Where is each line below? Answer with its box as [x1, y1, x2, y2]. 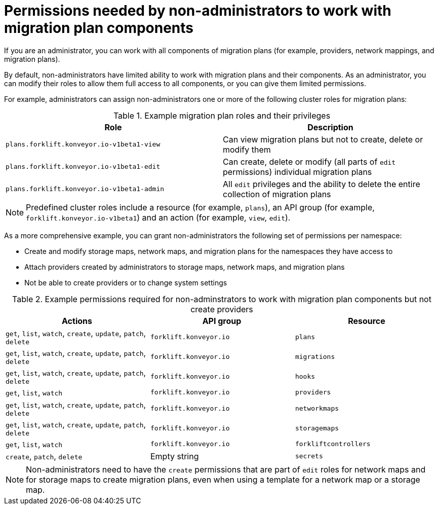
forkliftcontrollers [295, 440, 371, 448]
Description [307, 122, 353, 132]
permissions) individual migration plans [223, 166, 372, 177]
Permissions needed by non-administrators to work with [4, 2, 391, 19]
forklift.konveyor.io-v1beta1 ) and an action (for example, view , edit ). [26, 212, 291, 223]
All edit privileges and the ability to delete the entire [223, 178, 420, 189]
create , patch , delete [6, 451, 83, 461]
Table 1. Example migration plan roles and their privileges [113, 110, 331, 121]
